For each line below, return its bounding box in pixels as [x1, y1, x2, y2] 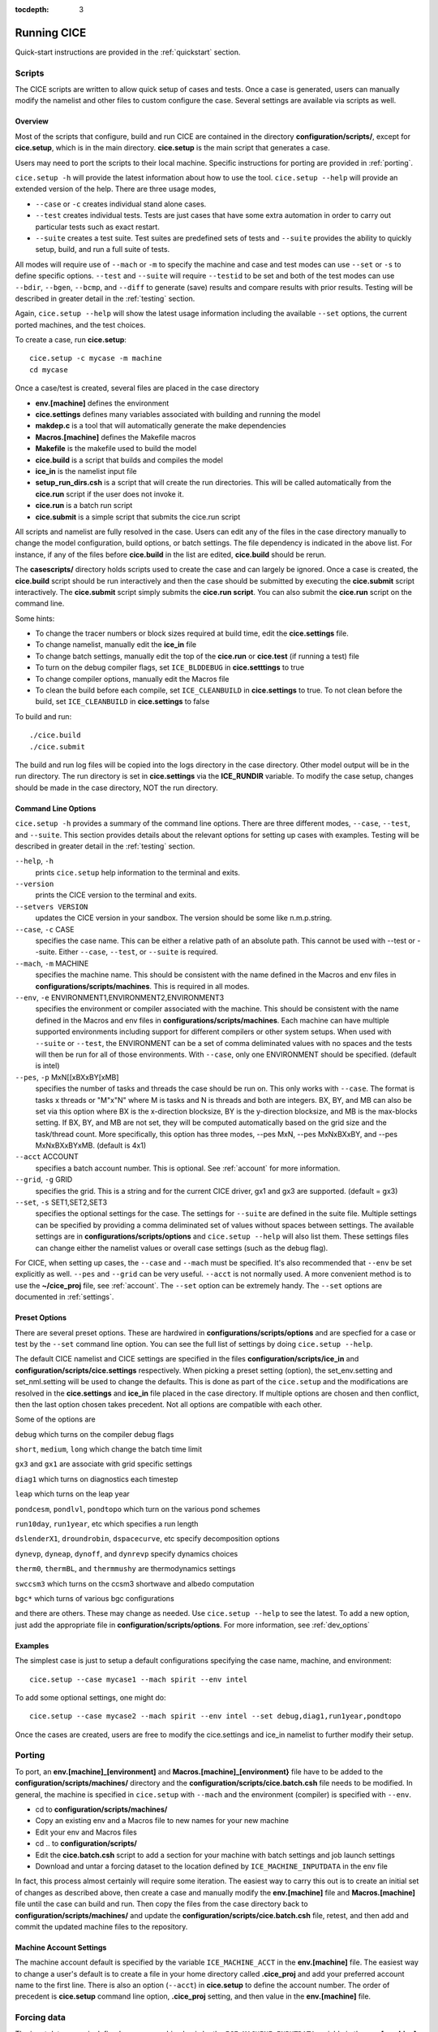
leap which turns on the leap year [15, 1489, 130, 1499]
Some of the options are [15, 1414, 97, 1424]
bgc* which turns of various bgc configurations [15, 1593, 174, 1603]
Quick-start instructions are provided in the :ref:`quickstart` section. [15, 47, 241, 57]
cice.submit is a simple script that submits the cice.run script [35, 512, 241, 522]
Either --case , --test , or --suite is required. [58, 947, 218, 957]
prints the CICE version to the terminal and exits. [35, 890, 197, 900]
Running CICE [15, 25, 87, 40]
